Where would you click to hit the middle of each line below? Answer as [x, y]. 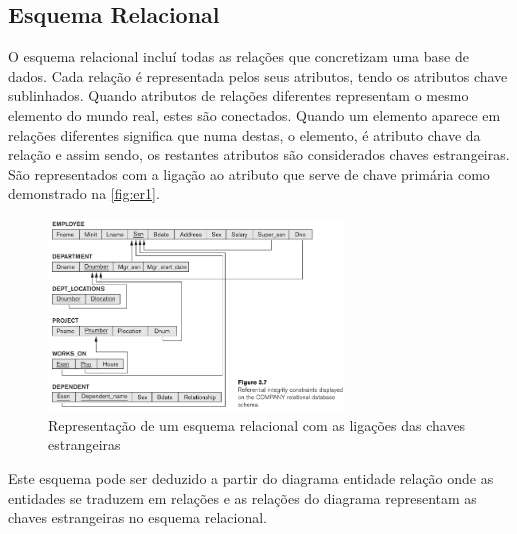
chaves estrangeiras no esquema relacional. [137, 517]
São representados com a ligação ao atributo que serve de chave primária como [249, 173]
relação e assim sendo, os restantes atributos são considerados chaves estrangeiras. [259, 154]
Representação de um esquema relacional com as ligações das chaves [257, 424]
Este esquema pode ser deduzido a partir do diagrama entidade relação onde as [251, 477]
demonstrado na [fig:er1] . [84, 193]
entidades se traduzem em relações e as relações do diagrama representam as [242, 497]
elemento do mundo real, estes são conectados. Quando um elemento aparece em [254, 114]
